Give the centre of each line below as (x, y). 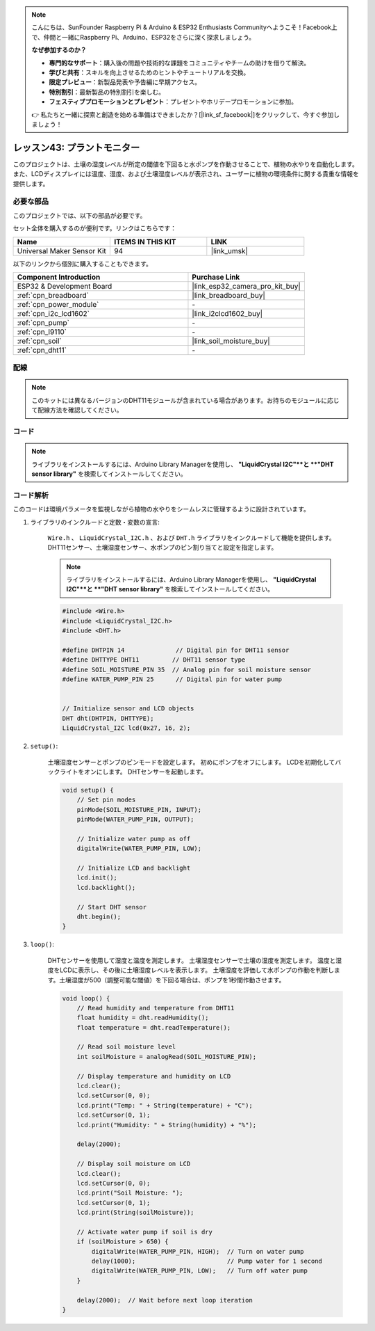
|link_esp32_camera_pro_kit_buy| (247, 286)
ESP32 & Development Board (65, 286)
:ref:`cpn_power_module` (58, 304)
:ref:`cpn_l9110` (42, 332)
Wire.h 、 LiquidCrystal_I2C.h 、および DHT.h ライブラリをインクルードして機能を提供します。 (192, 537)
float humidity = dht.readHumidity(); (143, 1018)
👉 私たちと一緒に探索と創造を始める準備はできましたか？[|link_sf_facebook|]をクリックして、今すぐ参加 (183, 114)
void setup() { (88, 790)
